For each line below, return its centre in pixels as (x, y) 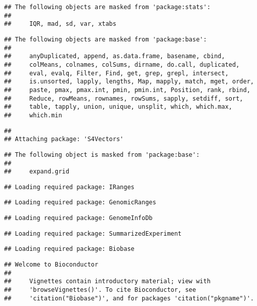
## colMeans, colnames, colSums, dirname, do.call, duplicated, (122, 64)
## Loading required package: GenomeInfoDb (78, 218)
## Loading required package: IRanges (69, 187)
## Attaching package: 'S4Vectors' (64, 139)
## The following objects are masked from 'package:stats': (108, 7)
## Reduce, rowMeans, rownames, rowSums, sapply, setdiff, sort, (124, 98)
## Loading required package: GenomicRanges (80, 203)
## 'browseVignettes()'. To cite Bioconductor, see (100, 290)
